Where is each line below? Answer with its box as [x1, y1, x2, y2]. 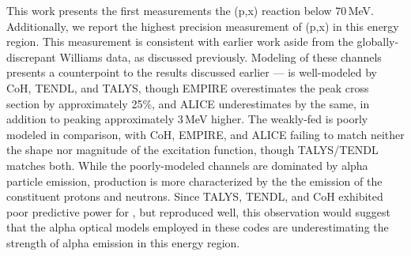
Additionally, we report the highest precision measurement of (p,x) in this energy [6, 17, 399, 34]
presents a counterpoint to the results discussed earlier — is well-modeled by [6, 64, 377, 81]
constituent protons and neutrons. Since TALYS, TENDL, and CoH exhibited [6, 188, 383, 205]
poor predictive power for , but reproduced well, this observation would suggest [6, 203, 390, 220]
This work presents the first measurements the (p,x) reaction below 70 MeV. [6, 2, 374, 18]
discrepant [6, 48, 56, 65]
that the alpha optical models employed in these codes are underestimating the [6, 219, 389, 235]
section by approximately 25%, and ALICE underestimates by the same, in [6, 95, 370, 111]
